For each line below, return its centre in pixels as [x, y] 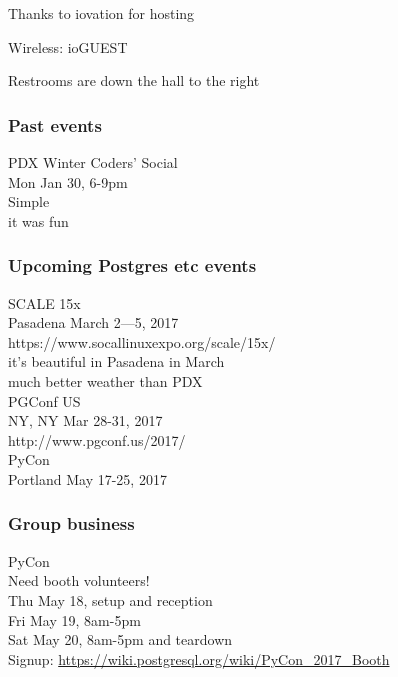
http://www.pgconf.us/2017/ [97, 439]
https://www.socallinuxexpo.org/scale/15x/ [142, 341]
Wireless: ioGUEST [68, 46]
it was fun [38, 220]
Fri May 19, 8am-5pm [74, 619]
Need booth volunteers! [79, 580]
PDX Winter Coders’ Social [93, 162]
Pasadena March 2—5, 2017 [93, 322]
